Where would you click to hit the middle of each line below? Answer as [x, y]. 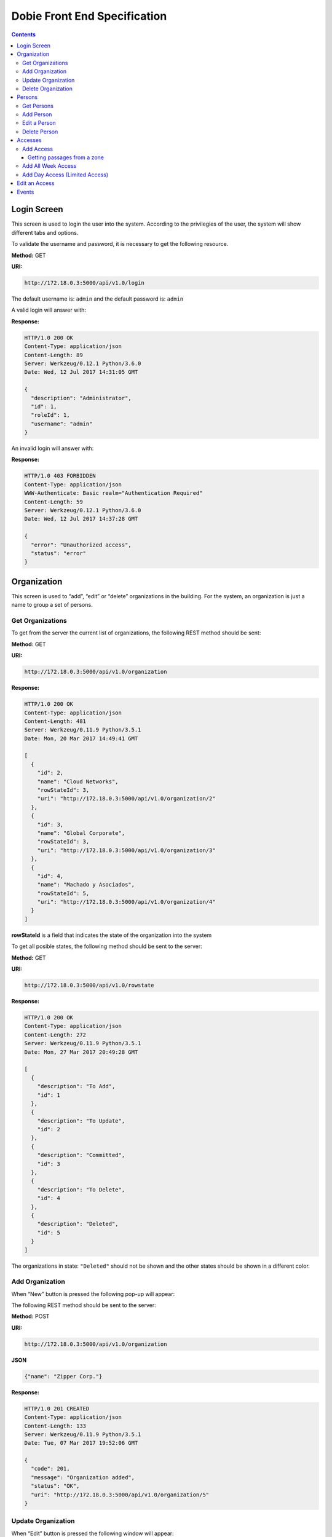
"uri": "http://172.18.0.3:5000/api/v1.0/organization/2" [126, 799]
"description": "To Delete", [81, 1189]
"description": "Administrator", [81, 398]
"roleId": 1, [50, 415]
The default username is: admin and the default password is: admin [97, 299]
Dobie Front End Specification [89, 16]
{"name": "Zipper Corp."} [63, 1376]
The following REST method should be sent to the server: [84, 1305]
